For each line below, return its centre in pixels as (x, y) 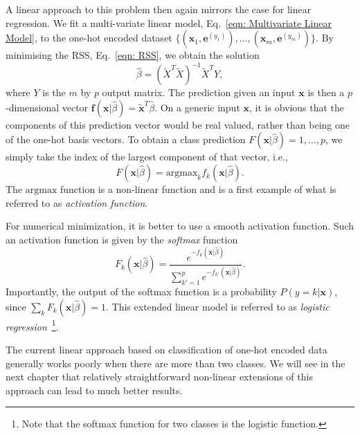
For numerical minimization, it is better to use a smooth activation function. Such (180, 226)
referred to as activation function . (77, 202)
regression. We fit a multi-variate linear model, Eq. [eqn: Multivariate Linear (169, 22)
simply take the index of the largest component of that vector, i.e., (147, 157)
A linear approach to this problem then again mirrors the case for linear (159, 9)
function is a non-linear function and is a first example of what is (198, 189)
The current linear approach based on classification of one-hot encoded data (166, 349)
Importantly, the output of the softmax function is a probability (141, 291)
